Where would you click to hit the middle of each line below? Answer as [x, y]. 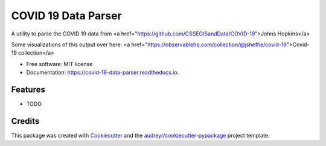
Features [28, 89]
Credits [25, 121]
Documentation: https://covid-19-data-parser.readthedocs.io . [103, 73]
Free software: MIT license [59, 64]
